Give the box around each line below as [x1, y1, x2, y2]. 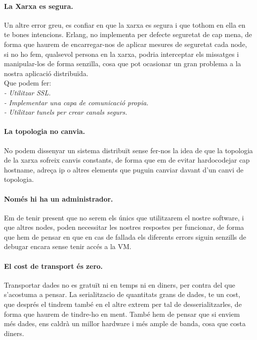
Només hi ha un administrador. [4, 193, 113, 204]
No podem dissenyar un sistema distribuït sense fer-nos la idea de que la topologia [4, 145, 253, 155]
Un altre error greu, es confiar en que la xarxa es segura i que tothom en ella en [4, 19, 246, 30]
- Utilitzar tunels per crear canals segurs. [4, 107, 128, 117]
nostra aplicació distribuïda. [4, 68, 88, 78]
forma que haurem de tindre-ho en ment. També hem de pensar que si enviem [4, 308, 240, 319]
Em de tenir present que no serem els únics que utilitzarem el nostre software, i [4, 212, 244, 222]
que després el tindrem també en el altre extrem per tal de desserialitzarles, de [4, 299, 242, 309]
